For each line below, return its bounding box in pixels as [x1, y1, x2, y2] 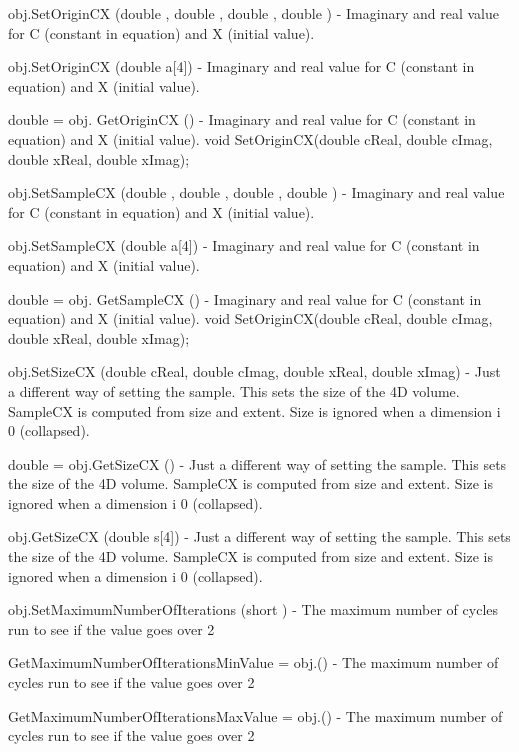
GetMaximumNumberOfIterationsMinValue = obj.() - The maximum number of [8, 652, 499, 673]
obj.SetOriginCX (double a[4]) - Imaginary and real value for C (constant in [8, 56, 475, 77]
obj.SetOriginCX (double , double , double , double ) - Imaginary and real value [8, 3, 499, 23]
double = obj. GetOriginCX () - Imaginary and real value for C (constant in [8, 109, 476, 130]
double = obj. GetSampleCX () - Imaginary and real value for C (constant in [8, 288, 482, 309]
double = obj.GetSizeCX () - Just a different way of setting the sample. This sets [8, 453, 507, 474]
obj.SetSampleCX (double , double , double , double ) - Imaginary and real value [8, 182, 505, 203]
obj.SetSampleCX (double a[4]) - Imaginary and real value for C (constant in [8, 235, 480, 256]
